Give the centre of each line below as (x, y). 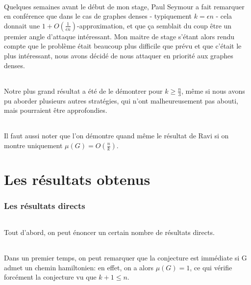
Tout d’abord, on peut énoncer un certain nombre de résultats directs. (109, 232)
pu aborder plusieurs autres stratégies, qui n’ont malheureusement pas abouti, (121, 100)
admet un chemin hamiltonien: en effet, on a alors (79, 267)
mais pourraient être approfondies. (56, 110)
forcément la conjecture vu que (50, 277)
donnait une (22, 25)
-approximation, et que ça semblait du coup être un (154, 25)
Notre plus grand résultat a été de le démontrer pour (83, 91)
